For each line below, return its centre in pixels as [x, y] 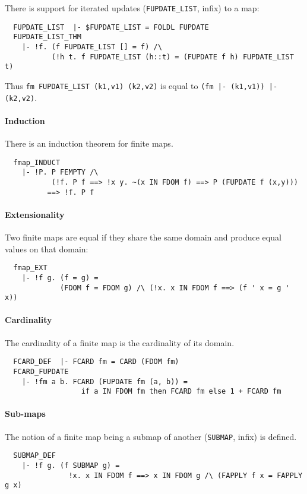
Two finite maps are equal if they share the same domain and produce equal [143, 237]
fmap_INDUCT [37, 162]
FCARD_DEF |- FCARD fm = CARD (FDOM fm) [96, 362]
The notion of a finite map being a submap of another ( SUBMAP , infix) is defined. [151, 436]
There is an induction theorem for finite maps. [89, 143]
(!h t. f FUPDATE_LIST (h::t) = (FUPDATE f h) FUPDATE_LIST [173, 57]
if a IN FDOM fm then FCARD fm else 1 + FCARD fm [181, 392]
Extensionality [35, 214]
